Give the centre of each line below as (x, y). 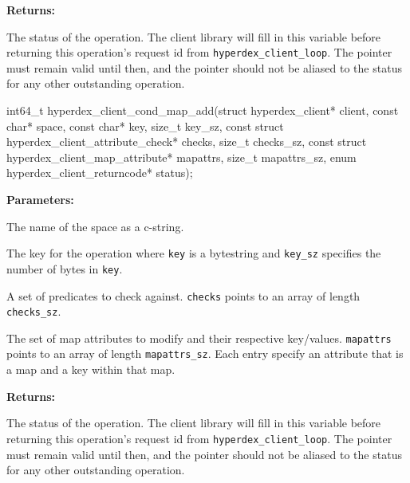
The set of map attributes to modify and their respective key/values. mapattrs (199, 338)
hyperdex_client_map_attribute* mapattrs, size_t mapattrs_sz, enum (181, 157)
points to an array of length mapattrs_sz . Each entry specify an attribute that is (205, 353)
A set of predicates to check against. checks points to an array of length (183, 295)
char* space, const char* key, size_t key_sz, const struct (145, 126)
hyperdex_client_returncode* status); (100, 173)
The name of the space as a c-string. (95, 226)
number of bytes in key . (65, 268)
